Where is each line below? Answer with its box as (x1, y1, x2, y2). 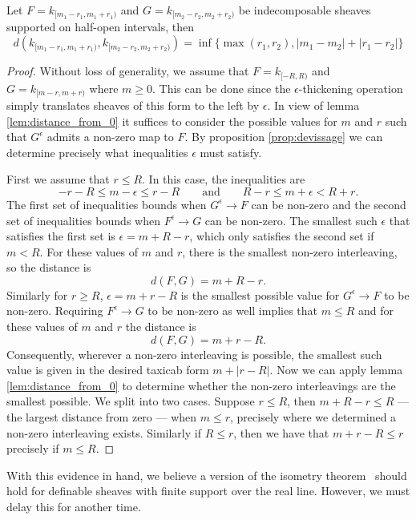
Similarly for (6, 286, 68, 303)
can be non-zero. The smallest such (204, 212, 378, 228)
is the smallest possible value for (180, 286, 340, 303)
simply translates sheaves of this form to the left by (6, 96, 260, 113)
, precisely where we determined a (230, 409, 397, 425)
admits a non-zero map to (46, 128, 174, 145)
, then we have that (233, 424, 329, 441)
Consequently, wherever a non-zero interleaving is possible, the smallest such (6, 345, 382, 362)
